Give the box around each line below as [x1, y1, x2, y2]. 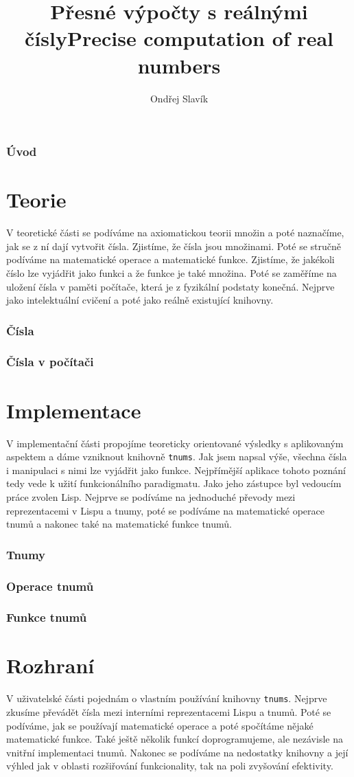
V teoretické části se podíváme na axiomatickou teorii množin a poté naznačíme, [6, 225, 344, 240]
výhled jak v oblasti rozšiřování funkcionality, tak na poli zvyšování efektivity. [6, 758, 333, 773]
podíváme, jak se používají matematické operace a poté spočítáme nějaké [6, 718, 314, 732]
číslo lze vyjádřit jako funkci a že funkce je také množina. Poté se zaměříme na [6, 265, 337, 280]
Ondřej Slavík [150, 91, 209, 105]
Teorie [6, 185, 67, 214]
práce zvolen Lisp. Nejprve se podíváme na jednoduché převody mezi [6, 489, 296, 504]
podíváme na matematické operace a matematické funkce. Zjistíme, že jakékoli [6, 252, 335, 267]
